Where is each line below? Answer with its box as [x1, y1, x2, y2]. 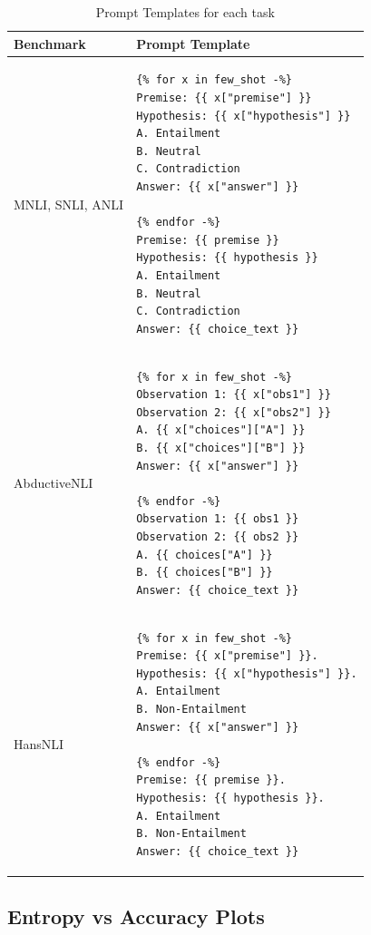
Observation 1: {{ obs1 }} [136, 512, 299, 526]
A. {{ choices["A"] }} [136, 548, 273, 561]
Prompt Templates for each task [95, 3, 275, 21]
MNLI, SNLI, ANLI [14, 194, 124, 213]
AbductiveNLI [14, 473, 93, 492]
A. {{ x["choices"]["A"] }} [136, 424, 306, 437]
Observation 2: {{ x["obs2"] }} [136, 405, 331, 419]
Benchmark [14, 34, 86, 53]
